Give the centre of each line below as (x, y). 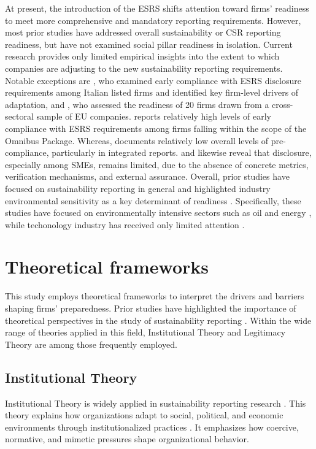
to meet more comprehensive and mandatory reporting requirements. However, (153, 20)
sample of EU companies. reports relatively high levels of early (154, 116)
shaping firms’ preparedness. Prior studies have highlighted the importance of (151, 308)
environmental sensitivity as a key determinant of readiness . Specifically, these (153, 200)
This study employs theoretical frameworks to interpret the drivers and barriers (155, 296)
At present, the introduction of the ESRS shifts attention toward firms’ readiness (157, 8)
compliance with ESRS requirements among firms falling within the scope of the (156, 128)
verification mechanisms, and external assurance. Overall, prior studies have (147, 176)
